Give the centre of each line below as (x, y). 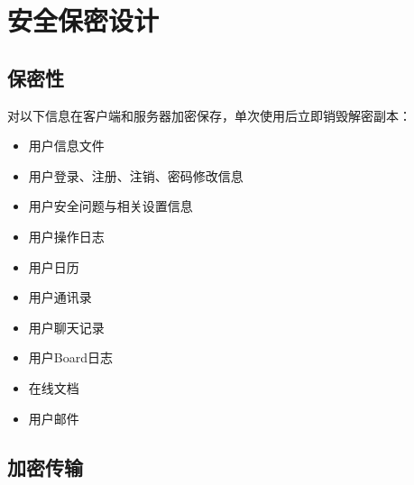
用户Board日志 (70, 357)
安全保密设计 (83, 20)
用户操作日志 (66, 236)
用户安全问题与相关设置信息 (110, 206)
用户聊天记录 (66, 327)
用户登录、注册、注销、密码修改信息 (136, 175)
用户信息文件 (66, 146)
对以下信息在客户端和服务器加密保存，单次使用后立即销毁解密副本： (209, 115)
